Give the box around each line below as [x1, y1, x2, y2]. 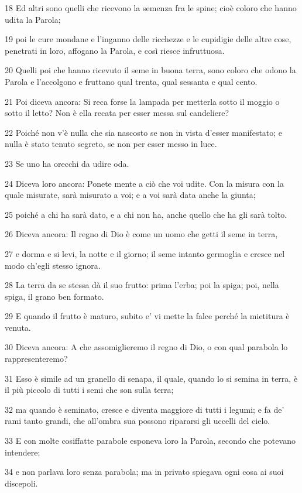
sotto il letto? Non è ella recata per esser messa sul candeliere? [5, 107, 229, 119]
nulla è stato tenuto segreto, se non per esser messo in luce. [5, 138, 217, 150]
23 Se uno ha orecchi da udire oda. [5, 157, 129, 169]
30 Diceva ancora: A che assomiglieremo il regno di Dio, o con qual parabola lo [5, 341, 288, 353]
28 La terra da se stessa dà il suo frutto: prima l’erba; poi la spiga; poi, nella [5, 279, 279, 291]
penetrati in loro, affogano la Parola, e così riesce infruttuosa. [5, 44, 225, 56]
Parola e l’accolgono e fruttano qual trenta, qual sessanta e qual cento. [5, 75, 258, 87]
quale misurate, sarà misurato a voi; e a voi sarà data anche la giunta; [5, 189, 256, 201]
